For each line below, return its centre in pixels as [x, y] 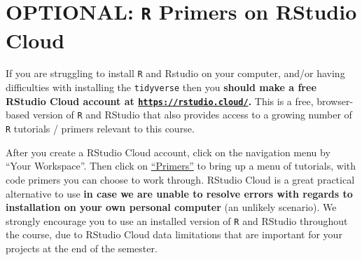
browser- [335, 101]
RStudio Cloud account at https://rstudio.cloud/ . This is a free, [160, 101]
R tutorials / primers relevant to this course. [100, 129]
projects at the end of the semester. [82, 248]
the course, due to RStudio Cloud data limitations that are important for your [174, 234]
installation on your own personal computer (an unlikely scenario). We [171, 207]
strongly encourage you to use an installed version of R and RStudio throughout [177, 220]
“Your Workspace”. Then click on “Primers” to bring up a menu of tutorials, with [181, 166]
